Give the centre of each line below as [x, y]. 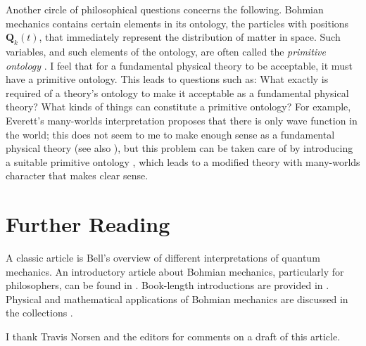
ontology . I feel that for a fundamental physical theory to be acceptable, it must [179, 65]
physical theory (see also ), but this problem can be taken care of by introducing [179, 148]
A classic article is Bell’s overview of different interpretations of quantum [163, 258]
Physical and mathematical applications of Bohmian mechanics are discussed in [177, 299]
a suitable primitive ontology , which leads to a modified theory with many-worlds [183, 161]
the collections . [39, 313]
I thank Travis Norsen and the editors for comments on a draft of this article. [173, 337]
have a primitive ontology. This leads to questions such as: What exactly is [167, 79]
